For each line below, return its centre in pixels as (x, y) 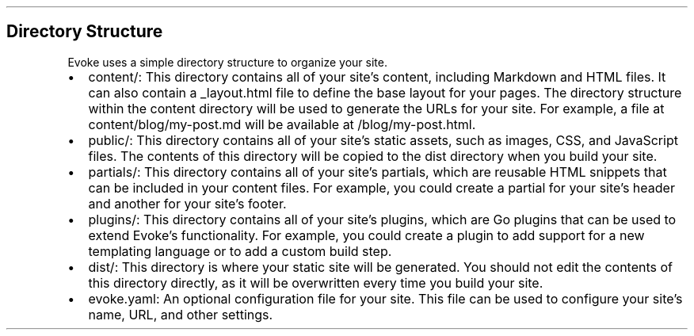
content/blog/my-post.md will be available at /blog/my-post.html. (282, 124)
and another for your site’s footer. (187, 203)
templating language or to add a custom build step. (240, 251)
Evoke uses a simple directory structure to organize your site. (227, 62)
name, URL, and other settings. (181, 314)
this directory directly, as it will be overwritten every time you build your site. (316, 283)
